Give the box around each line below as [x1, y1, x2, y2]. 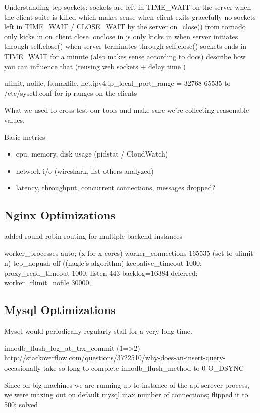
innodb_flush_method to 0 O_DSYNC [121, 363, 244, 373]
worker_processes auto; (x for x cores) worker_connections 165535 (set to [4, 247, 233, 258]
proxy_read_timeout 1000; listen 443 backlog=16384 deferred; [4, 267, 198, 278]
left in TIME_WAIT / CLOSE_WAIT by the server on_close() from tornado [4, 21, 246, 32]
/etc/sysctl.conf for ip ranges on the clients [4, 87, 137, 98]
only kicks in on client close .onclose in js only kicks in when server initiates [4, 31, 238, 41]
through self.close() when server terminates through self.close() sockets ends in [4, 41, 246, 51]
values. [4, 114, 25, 125]
